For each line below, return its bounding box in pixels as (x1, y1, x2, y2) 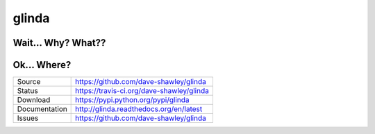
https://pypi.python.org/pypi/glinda (75, 95, 190, 105)
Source (17, 77, 41, 87)
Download (17, 95, 51, 105)
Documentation (17, 104, 67, 114)
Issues (17, 113, 39, 123)
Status (17, 86, 38, 96)
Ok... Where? (12, 59, 72, 71)
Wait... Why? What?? (12, 37, 106, 49)
